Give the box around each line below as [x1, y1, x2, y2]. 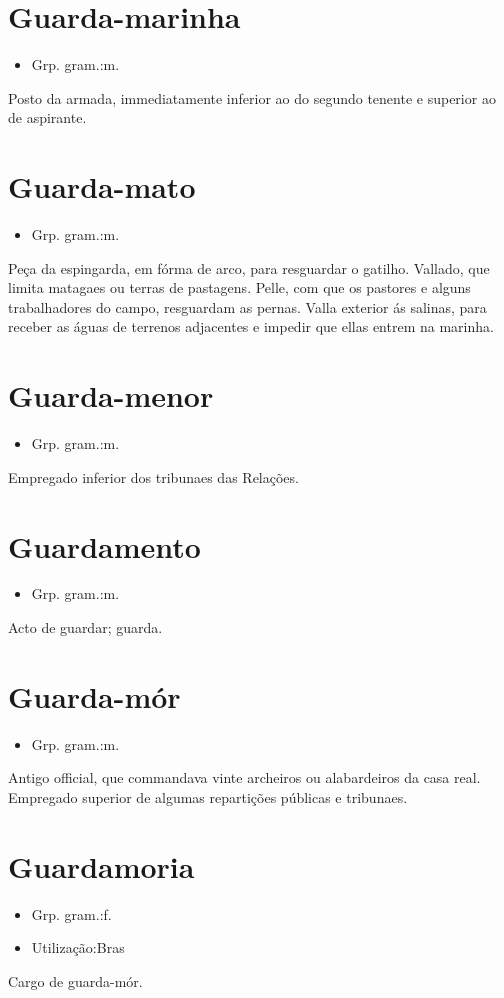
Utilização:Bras [31, 937, 125, 958]
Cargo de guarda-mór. [8, 970, 143, 991]
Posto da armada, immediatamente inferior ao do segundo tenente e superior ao [8, 87, 496, 108]
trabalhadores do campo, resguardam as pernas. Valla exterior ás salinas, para [8, 296, 487, 317]
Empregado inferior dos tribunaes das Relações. [8, 466, 299, 487]
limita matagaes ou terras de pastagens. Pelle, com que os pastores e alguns [8, 277, 471, 298]
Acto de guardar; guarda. [8, 617, 163, 638]
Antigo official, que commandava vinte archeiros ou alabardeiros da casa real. [8, 767, 481, 788]
